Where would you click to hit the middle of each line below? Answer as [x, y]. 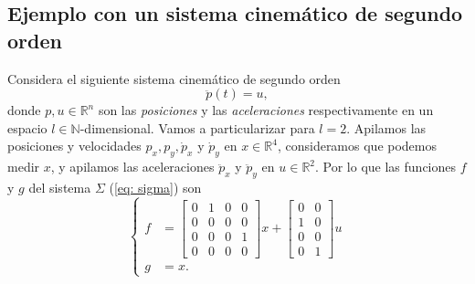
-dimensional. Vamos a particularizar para [197, 127]
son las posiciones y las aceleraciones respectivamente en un [266, 110]
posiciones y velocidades [74, 146]
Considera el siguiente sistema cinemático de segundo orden [174, 78]
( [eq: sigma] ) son [155, 187]
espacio [27, 127]
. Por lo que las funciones [386, 167]
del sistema [60, 187]
